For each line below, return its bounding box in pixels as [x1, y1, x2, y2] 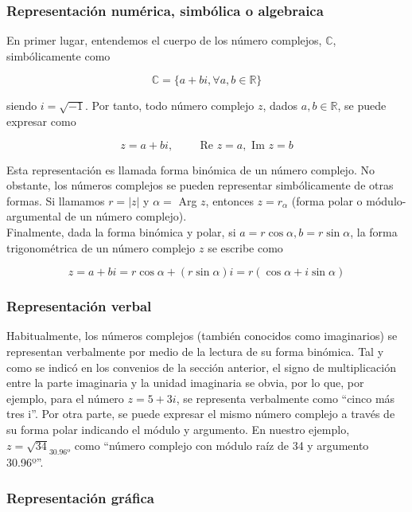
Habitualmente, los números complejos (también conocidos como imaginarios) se [6, 327, 398, 344]
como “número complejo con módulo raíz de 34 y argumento [74, 436, 369, 453]
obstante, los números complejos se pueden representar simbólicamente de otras [6, 177, 394, 193]
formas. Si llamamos [6, 192, 105, 209]
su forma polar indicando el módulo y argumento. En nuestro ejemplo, [6, 420, 350, 437]
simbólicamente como [6, 47, 111, 64]
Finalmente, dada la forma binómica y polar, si [6, 223, 236, 240]
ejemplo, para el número [6, 389, 124, 406]
